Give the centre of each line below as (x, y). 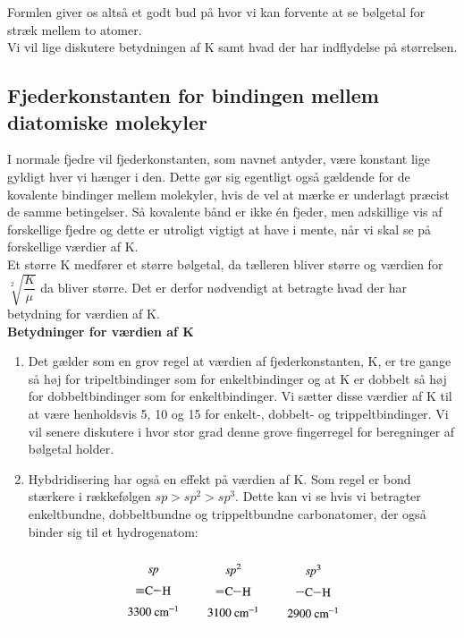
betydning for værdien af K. (84, 314)
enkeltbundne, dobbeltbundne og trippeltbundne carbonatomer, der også (227, 514)
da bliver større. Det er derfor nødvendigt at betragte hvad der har (224, 287)
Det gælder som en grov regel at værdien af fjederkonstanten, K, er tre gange (240, 361)
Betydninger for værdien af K (101, 331)
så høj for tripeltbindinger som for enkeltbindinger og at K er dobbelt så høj (237, 378)
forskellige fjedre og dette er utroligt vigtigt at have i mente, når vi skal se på (219, 229)
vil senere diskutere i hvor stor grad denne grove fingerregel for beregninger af (241, 431)
